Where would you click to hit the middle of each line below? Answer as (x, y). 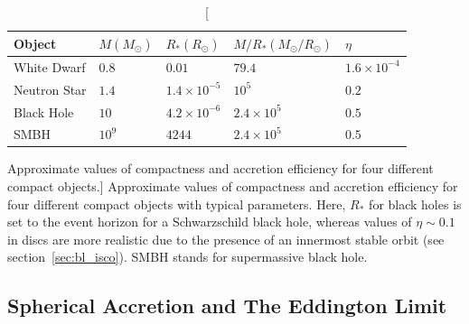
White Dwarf (50, 66)
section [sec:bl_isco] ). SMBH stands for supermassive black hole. (188, 257)
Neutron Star (50, 89)
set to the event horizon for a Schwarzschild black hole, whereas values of (210, 222)
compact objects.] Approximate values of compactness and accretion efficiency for (233, 186)
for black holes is (415, 204)
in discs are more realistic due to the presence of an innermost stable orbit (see (226, 239)
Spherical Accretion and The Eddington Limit (227, 305)
